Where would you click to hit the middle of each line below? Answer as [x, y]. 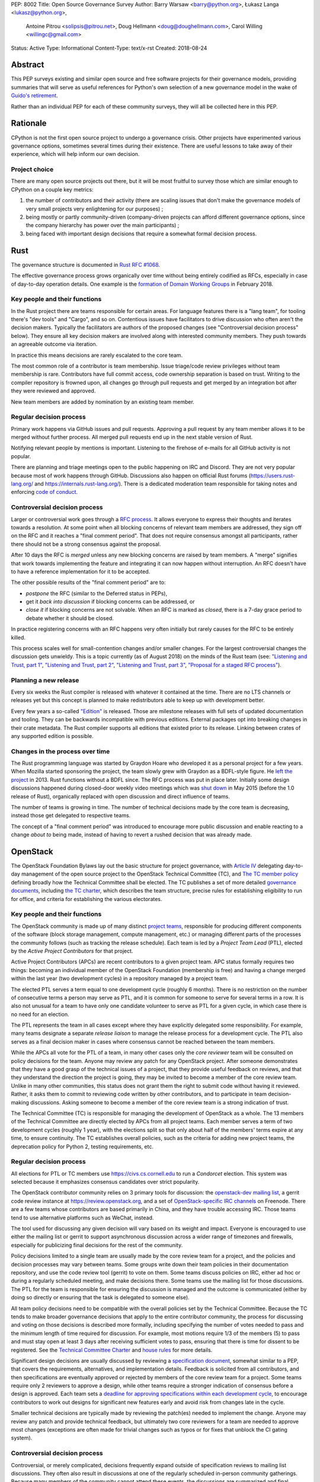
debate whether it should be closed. [70, 618]
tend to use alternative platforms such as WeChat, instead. [82, 1218]
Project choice [32, 170]
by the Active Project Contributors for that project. [72, 951]
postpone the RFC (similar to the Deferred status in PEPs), [97, 593]
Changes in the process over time [60, 751]
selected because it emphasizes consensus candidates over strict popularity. [105, 1182]
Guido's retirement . [35, 95]
